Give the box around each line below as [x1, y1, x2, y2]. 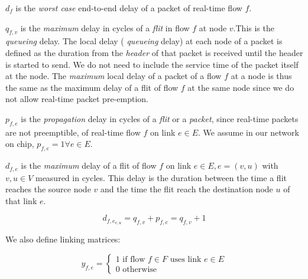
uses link [170, 255, 202, 264]
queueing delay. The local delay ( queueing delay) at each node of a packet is [5, 35, 283, 47]
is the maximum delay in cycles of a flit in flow [20, 21, 190, 34]
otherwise [122, 265, 157, 274]
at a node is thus [231, 70, 292, 82]
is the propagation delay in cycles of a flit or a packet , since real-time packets [21, 112, 299, 124]
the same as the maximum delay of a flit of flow [5, 81, 179, 93]
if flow [122, 255, 145, 264]
